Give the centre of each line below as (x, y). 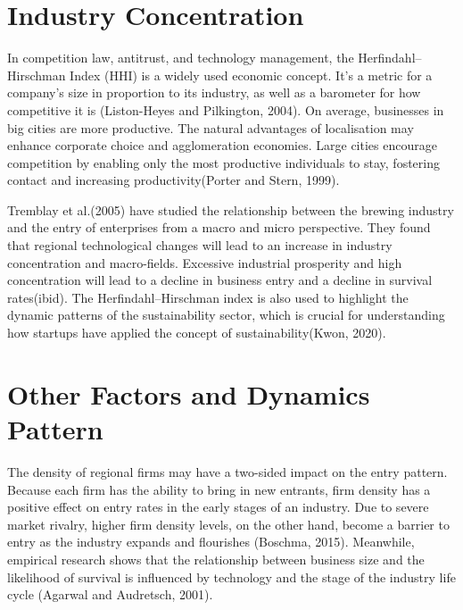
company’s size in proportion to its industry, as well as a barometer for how (214, 92)
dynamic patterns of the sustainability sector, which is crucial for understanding (226, 315)
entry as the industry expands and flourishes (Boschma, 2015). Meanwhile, (211, 542)
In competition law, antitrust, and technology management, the (181, 58)
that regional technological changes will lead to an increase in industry (200, 245)
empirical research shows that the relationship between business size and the (216, 559)
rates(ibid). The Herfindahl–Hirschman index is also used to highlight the (208, 297)
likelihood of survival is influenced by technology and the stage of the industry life (231, 577)
